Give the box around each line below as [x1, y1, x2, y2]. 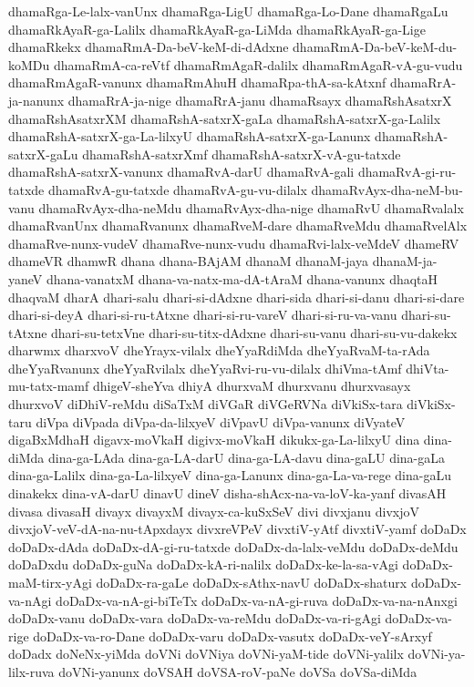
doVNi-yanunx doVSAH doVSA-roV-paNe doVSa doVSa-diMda [58, 661, 417, 681]
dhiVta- [406, 358, 449, 377]
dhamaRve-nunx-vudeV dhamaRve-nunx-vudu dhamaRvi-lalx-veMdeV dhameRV [8, 233, 459, 252]
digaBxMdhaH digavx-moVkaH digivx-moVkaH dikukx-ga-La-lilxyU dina [8, 430, 420, 449]
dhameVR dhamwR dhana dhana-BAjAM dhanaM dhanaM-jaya [8, 251, 368, 271]
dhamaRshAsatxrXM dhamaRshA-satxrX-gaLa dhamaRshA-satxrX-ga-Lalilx [8, 108, 441, 128]
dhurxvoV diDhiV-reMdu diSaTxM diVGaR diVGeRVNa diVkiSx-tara [8, 395, 403, 414]
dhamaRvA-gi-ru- [357, 162, 457, 181]
